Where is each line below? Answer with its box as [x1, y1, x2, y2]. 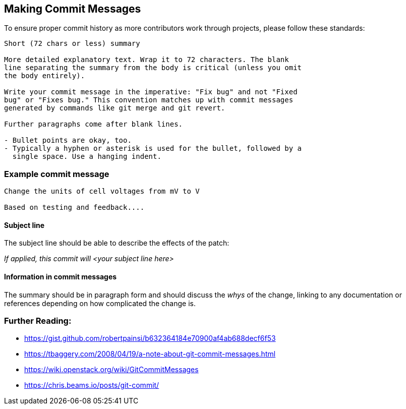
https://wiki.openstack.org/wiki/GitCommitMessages [24, 365, 199, 374]
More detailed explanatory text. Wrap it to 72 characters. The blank [4, 55, 289, 64]
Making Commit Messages [4, 3, 141, 15]
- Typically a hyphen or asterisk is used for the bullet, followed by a [4, 144, 302, 153]
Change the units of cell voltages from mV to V [4, 187, 200, 196]
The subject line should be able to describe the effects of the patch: [4, 239, 229, 248]
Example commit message [4, 168, 109, 179]
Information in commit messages [4, 272, 117, 281]
